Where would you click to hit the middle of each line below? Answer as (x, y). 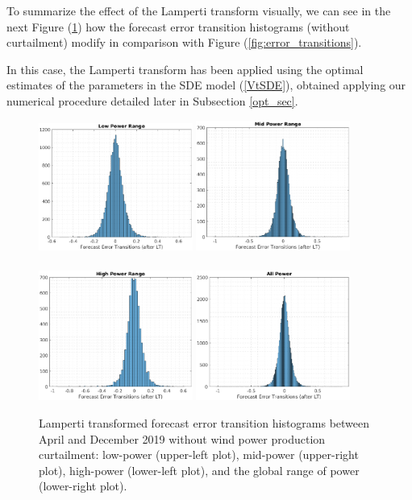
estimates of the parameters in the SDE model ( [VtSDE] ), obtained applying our (206, 85)
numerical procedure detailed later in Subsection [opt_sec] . (152, 100)
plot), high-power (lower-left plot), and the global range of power (199, 470)
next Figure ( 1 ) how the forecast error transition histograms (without (178, 26)
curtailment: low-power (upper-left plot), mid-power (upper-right (199, 455)
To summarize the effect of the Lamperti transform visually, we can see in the (199, 10)
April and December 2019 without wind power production (182, 438)
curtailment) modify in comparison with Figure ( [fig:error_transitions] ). (184, 42)
